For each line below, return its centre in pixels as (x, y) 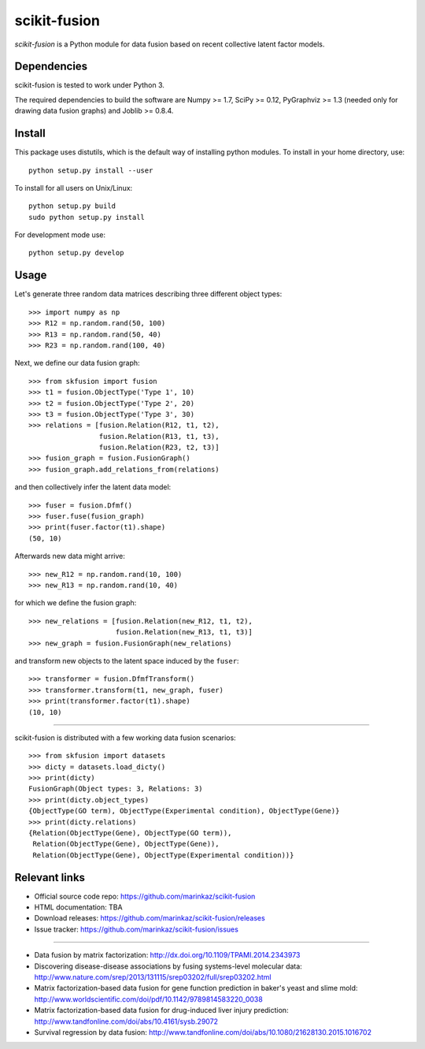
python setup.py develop (76, 253)
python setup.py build (72, 206)
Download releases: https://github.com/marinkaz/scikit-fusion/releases (150, 918)
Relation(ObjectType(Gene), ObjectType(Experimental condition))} (163, 855)
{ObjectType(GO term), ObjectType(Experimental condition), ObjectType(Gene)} (184, 811)
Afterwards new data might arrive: (70, 556)
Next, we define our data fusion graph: (78, 363)
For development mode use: (60, 235)
